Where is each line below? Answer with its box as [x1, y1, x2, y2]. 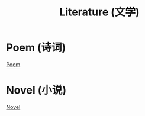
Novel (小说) [6, 83, 67, 97]
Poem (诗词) [6, 41, 66, 54]
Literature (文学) [59, 5, 140, 19]
